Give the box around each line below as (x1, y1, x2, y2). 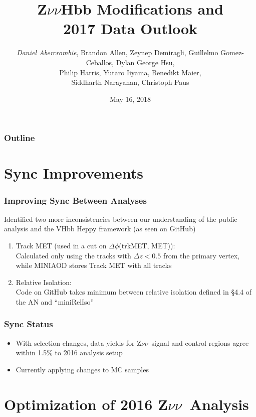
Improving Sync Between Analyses (4, 194, 147, 206)
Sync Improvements (4, 163, 143, 183)
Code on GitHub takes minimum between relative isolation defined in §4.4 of (16, 287, 252, 297)
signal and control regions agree (151, 337, 249, 348)
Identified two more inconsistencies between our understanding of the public (4, 213, 237, 224)
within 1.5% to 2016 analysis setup (16, 347, 123, 358)
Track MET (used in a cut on (16, 240, 107, 250)
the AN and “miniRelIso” (16, 296, 94, 307)
